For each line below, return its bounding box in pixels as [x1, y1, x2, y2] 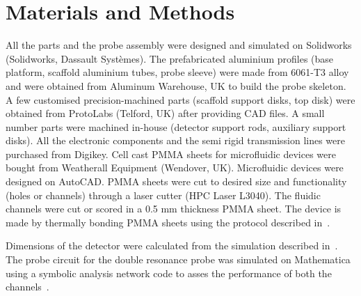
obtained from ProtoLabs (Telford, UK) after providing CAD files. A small [6, 106, 325, 120]
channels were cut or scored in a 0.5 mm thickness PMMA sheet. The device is [6, 201, 342, 216]
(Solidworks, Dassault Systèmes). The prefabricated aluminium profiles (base [6, 51, 334, 65]
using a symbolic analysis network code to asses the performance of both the [6, 265, 332, 280]
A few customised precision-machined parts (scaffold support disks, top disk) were [6, 92, 355, 107]
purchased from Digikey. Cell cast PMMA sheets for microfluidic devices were [6, 146, 336, 161]
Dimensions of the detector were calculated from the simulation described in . [6, 238, 338, 253]
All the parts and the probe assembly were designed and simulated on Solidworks [6, 38, 352, 52]
